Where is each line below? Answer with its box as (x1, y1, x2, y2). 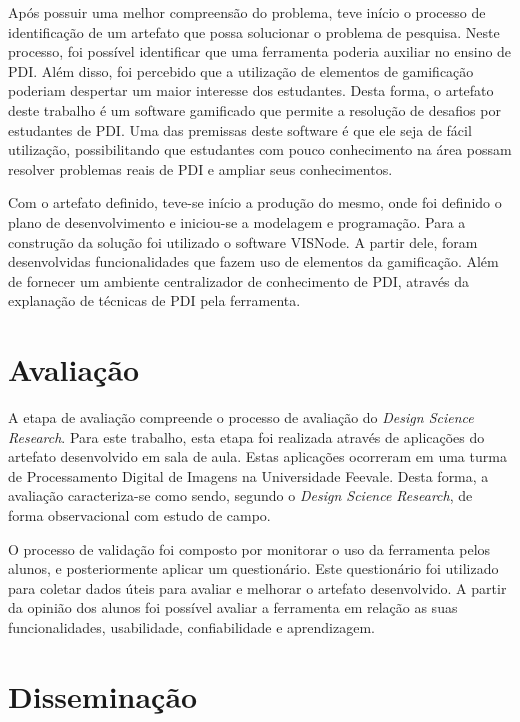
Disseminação (8, 675, 198, 716)
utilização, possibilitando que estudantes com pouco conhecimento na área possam (8, 139, 512, 160)
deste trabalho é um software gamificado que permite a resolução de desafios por (8, 99, 501, 120)
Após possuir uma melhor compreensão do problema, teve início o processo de (8, 2, 486, 22)
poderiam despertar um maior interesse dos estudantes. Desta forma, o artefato (8, 80, 494, 101)
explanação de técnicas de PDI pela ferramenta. (8, 290, 301, 311)
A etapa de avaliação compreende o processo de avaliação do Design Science (8, 407, 474, 428)
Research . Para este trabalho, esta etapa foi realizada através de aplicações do (8, 426, 485, 447)
